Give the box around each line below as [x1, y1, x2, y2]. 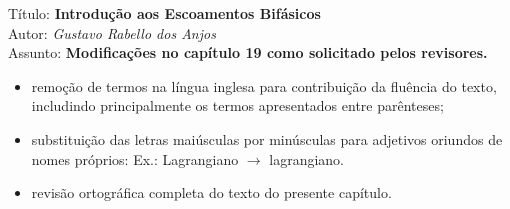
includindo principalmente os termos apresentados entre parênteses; [31, 95, 444, 116]
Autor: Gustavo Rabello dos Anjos [8, 22, 216, 43]
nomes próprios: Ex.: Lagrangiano [31, 148, 239, 169]
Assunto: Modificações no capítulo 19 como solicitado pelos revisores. [8, 42, 488, 63]
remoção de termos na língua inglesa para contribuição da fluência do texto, [31, 75, 497, 96]
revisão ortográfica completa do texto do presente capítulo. [31, 182, 392, 203]
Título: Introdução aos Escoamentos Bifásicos [8, 3, 321, 23]
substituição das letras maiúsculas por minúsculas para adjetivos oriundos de [31, 128, 503, 149]
